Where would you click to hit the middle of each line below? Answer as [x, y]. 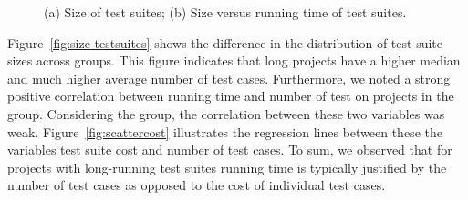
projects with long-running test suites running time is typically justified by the [227, 167]
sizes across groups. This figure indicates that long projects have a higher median [234, 60]
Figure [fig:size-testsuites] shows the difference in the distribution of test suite [225, 42]
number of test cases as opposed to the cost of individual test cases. [197, 185]
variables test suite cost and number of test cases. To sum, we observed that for [230, 150]
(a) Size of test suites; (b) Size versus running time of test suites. [225, 12]
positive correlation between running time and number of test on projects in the [231, 96]
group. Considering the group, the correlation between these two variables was [226, 113]
